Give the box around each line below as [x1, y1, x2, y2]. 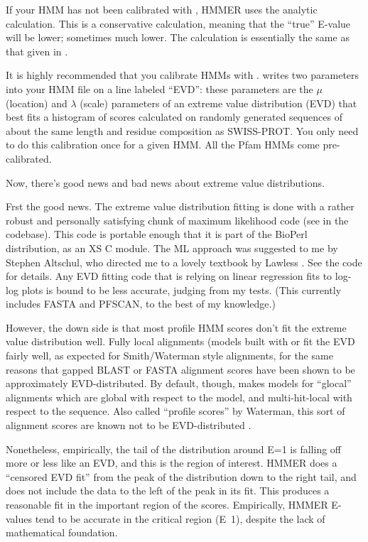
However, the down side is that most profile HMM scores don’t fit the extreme [6, 320, 347, 335]
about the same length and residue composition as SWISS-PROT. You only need [6, 123, 359, 138]
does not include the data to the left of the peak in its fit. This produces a [6, 483, 330, 498]
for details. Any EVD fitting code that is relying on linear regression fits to [6, 269, 332, 283]
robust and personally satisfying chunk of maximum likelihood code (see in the [6, 212, 349, 227]
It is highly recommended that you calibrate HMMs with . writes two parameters [6, 67, 359, 82]
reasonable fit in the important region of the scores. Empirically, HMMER [6, 497, 328, 511]
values [6, 511, 33, 526]
